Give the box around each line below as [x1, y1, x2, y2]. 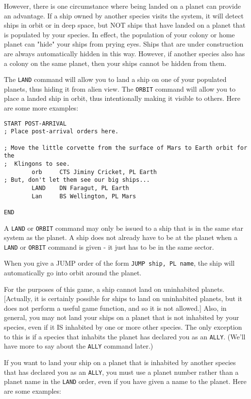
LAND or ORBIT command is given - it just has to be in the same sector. [4, 241, 214, 252]
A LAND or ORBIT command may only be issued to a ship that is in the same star [4, 223, 244, 233]
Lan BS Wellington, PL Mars [32, 192, 136, 200]
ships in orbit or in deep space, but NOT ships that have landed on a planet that [4, 20, 246, 30]
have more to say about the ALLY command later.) [4, 341, 153, 351]
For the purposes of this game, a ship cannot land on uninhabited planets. [4, 284, 225, 294]
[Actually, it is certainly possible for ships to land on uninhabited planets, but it [4, 293, 243, 303]
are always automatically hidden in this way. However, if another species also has [4, 48, 245, 58]
